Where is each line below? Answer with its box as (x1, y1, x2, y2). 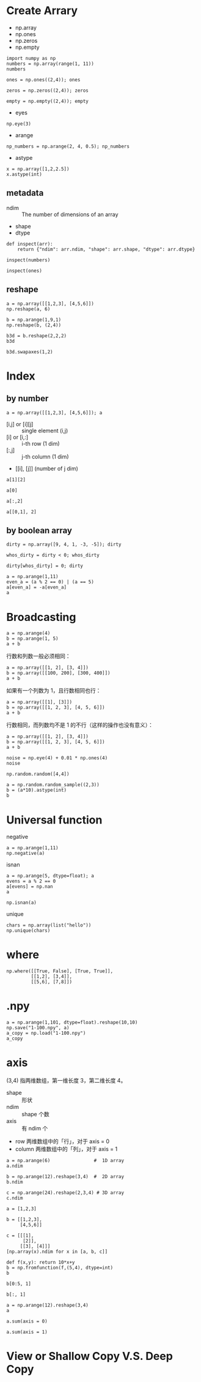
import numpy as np (6, 55, 56, 61)
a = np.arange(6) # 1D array (6, 1158, 124, 1164)
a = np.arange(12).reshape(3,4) (6, 1302, 89, 1309)
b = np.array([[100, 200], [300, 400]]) (6, 670, 111, 677)
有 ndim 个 (21, 1125, 48, 1132)
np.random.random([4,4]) (6, 771, 70, 778)
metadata (6, 188, 44, 198)
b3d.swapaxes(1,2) (6, 348, 53, 355)
